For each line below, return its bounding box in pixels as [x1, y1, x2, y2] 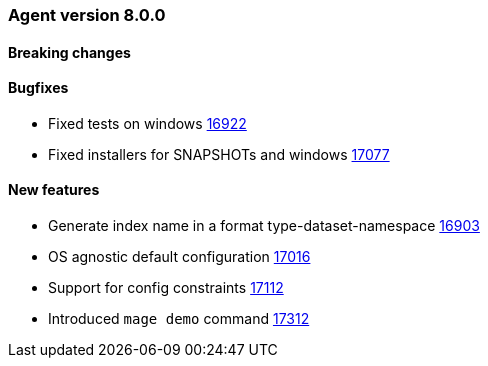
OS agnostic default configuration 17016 [48, 248, 311, 266]
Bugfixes [8, 79, 69, 97]
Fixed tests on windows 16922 [48, 114, 247, 132]
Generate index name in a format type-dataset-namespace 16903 [48, 217, 480, 235]
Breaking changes [8, 43, 131, 61]
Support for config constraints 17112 [48, 279, 284, 297]
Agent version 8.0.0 [8, 5, 166, 25]
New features [8, 181, 100, 199]
